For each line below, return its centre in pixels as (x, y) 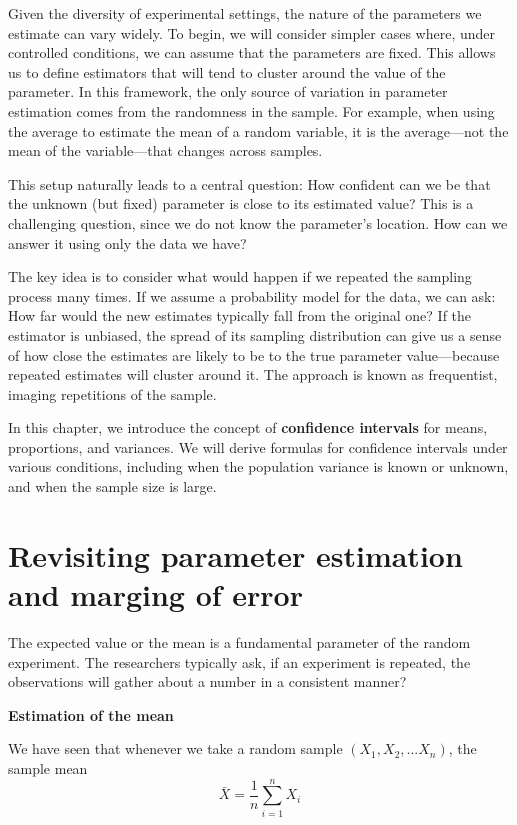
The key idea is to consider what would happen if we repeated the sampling (240, 276)
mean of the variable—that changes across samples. (165, 150)
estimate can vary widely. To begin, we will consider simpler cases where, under (252, 32)
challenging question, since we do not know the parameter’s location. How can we (258, 222)
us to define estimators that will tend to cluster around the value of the (227, 71)
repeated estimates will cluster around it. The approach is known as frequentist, (253, 374)
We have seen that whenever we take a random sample (175, 748)
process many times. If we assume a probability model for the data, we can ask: (252, 295)
